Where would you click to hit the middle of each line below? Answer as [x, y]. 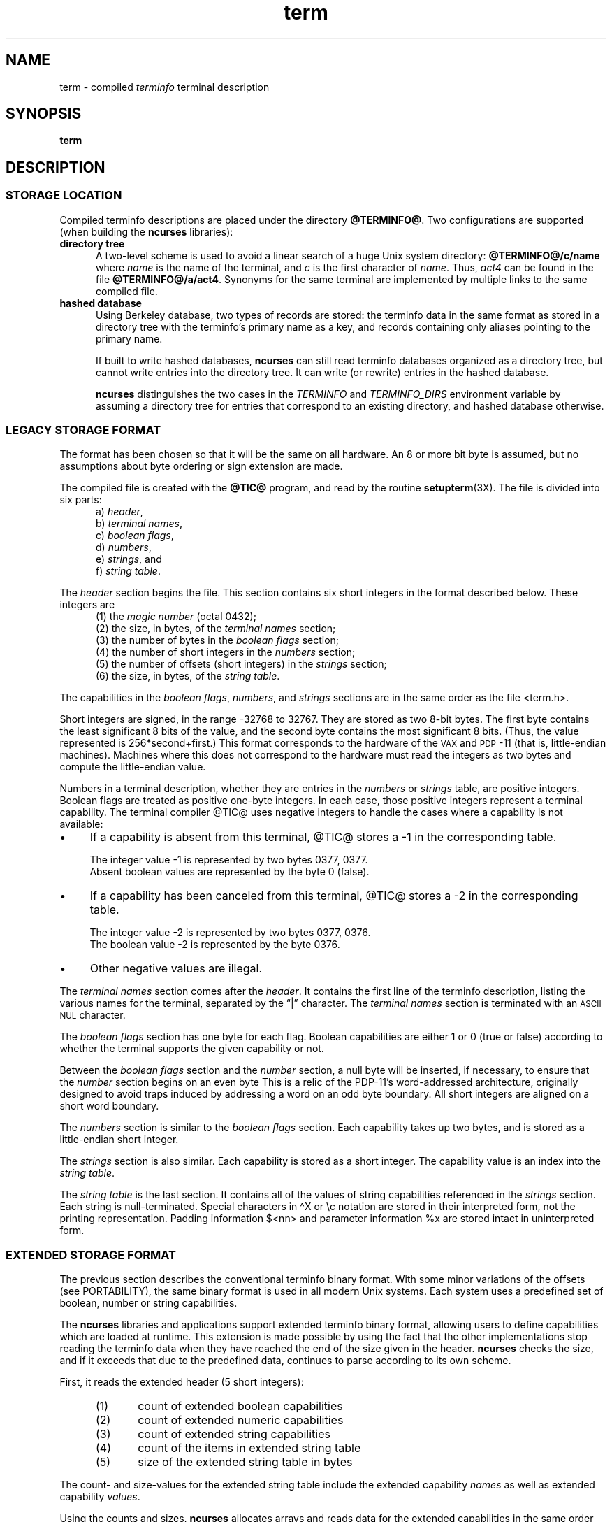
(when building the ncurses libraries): [146, 231]
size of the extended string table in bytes [245, 1462]
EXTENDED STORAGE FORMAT [91, 1255]
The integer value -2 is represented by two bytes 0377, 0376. [230, 933]
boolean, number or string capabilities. [148, 1303]
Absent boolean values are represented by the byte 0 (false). [229, 872]
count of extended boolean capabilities [240, 1406]
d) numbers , [124, 547]
